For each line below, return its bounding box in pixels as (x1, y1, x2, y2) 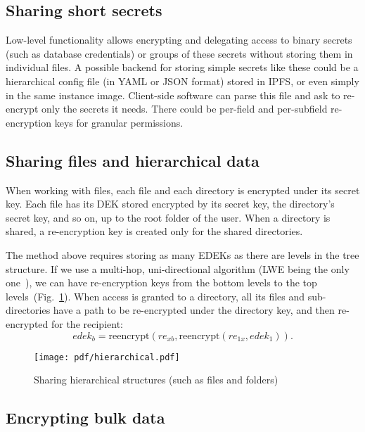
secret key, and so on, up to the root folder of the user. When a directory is (6, 210, 331, 224)
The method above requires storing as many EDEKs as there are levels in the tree (6, 247, 359, 262)
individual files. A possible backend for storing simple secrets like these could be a (6, 60, 359, 75)
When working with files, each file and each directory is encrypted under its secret (6, 182, 360, 197)
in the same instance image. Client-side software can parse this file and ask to (6, 87, 340, 102)
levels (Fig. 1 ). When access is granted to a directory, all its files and (6, 288, 305, 303)
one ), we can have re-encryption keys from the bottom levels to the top (6, 275, 317, 290)
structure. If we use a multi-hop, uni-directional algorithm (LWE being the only (6, 261, 350, 276)
